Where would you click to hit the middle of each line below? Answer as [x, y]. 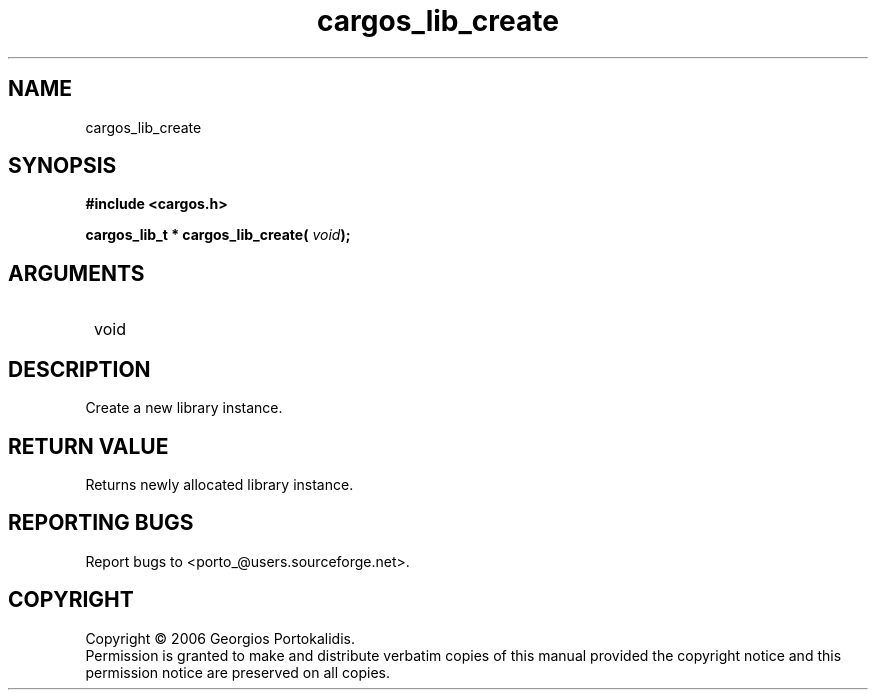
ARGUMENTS [76, 273]
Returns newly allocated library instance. [219, 484]
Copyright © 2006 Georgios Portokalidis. [220, 638]
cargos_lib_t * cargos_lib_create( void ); [218, 235]
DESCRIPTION [79, 369]
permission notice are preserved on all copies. [237, 672]
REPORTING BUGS [101, 523]
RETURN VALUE [88, 446]
